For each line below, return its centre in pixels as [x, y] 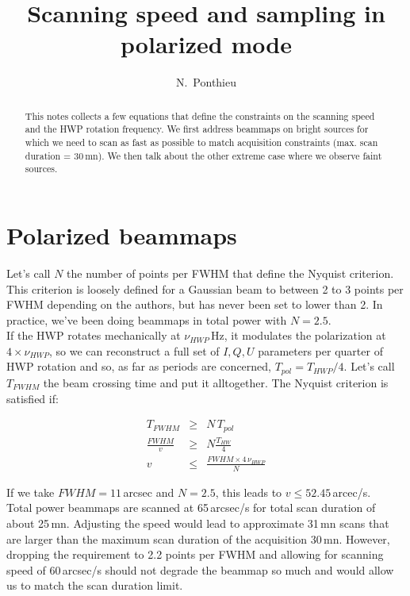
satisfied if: [33, 398]
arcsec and [149, 492]
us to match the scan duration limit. [95, 585]
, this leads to [249, 492]
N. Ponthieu [206, 82]
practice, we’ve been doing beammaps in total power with [147, 319]
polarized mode [206, 44]
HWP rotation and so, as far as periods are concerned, [139, 366]
